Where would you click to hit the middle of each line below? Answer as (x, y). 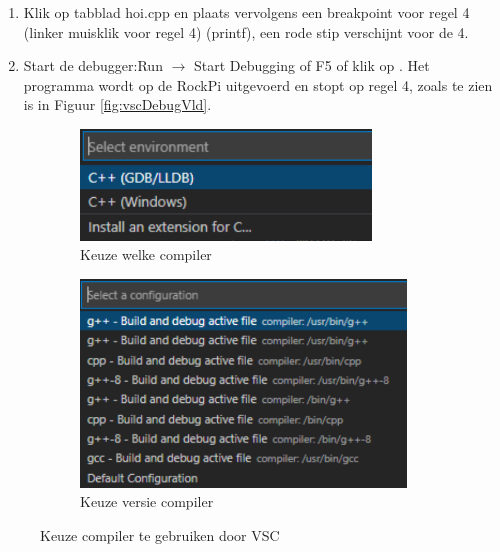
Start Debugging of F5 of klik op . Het (311, 65)
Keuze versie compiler (147, 501)
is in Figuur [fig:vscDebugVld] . (117, 104)
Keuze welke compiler (146, 254)
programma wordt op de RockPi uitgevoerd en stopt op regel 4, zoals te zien (258, 84)
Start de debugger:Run (93, 65)
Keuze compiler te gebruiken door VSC (160, 534)
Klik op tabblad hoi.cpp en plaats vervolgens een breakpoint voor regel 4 (246, 12)
